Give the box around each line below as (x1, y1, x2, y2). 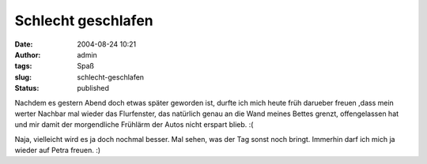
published (77, 84, 110, 93)
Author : (14, 50, 41, 59)
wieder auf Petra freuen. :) (14, 146, 101, 155)
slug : (14, 72, 32, 82)
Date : (14, 39, 33, 49)
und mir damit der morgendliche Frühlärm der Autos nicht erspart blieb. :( (14, 120, 254, 129)
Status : (14, 84, 40, 93)
